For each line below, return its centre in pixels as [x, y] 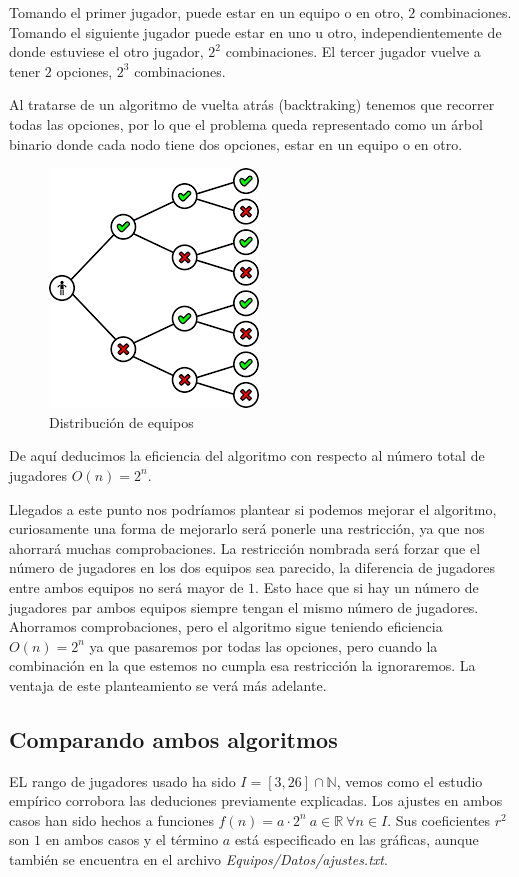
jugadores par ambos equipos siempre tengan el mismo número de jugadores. [244, 606]
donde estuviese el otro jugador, [106, 51]
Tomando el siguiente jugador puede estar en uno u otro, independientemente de [255, 31]
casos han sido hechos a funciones [111, 819]
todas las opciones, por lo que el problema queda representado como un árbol [246, 123]
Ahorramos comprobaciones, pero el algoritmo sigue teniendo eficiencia [226, 626]
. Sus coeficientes [439, 819]
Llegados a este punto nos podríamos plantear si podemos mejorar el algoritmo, [253, 508]
